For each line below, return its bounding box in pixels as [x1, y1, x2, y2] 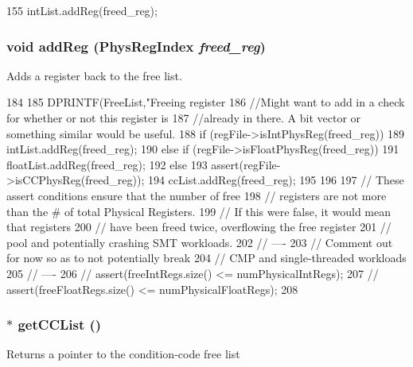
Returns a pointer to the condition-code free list [6, 346, 240, 362]
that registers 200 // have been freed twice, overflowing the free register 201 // [6, 218, 392, 235]
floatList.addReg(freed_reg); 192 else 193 [6, 156, 208, 172]
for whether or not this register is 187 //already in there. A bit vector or [6, 110, 361, 126]
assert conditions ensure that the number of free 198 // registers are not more [6, 187, 387, 203]
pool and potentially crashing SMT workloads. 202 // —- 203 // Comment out [6, 234, 393, 250]
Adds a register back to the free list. [6, 67, 182, 83]
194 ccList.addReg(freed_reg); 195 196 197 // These [147, 172, 404, 188]
